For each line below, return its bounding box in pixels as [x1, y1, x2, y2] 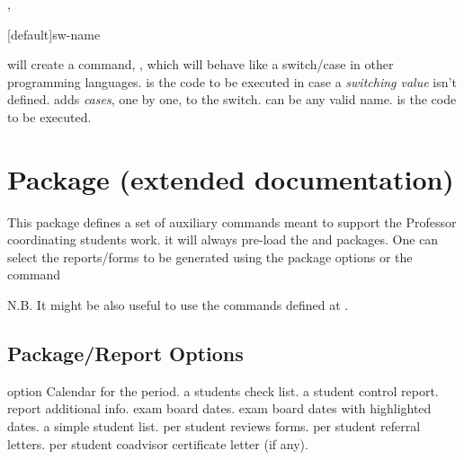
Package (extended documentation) [7, 160, 454, 197]
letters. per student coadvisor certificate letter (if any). [7, 434, 308, 453]
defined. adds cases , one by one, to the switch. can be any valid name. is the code [7, 90, 457, 109]
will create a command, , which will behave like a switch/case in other [7, 55, 394, 74]
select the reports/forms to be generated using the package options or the [7, 247, 413, 266]
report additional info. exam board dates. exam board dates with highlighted [7, 399, 432, 418]
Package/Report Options [7, 340, 244, 367]
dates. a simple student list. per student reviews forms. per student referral [7, 417, 421, 436]
